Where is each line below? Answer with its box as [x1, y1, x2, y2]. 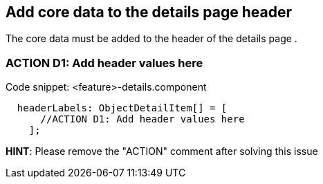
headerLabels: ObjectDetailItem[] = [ [17, 102, 228, 114]
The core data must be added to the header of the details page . [6, 33, 297, 45]
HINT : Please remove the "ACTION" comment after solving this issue [6, 145, 318, 158]
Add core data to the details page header [6, 3, 292, 21]
